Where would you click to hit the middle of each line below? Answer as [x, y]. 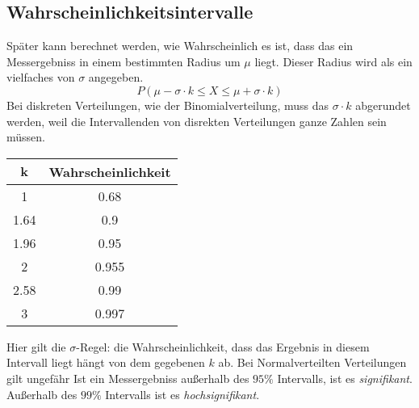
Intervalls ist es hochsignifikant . [182, 394]
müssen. [26, 137]
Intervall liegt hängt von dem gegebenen [106, 362]
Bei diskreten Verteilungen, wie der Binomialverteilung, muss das [168, 105]
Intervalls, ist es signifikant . [345, 378]
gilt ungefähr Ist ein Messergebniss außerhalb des [128, 378]
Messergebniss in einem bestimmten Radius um [124, 61]
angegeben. [116, 77]
